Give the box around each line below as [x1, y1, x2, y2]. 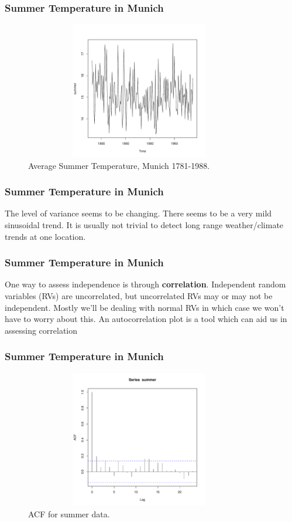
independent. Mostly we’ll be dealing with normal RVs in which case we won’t [5, 301, 284, 313]
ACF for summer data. [28, 507, 110, 520]
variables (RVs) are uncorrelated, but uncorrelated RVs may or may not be [5, 289, 273, 301]
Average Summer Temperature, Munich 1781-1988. [28, 159, 210, 171]
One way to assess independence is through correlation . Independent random [5, 278, 286, 290]
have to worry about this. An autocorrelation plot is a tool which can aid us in [5, 313, 287, 325]
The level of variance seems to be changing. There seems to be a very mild [5, 207, 272, 219]
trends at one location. [5, 230, 86, 242]
